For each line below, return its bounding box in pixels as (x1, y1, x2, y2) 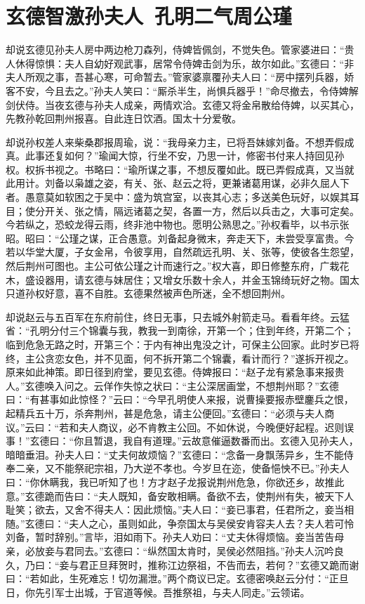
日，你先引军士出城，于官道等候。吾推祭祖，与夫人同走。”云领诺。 (6, 584, 310, 599)
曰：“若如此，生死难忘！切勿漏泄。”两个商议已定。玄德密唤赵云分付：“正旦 (6, 571, 349, 586)
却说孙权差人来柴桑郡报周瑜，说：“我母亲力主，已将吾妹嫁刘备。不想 (6, 134, 325, 149)
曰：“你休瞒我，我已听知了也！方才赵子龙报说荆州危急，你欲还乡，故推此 (6, 474, 345, 489)
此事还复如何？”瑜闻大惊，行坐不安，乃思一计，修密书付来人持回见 (25, 148, 335, 163)
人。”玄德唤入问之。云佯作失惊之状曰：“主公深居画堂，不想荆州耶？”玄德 (6, 378, 339, 393)
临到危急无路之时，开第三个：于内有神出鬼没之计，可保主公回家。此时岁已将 (6, 337, 359, 351)
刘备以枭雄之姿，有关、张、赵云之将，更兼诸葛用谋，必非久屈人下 (44, 176, 350, 190)
